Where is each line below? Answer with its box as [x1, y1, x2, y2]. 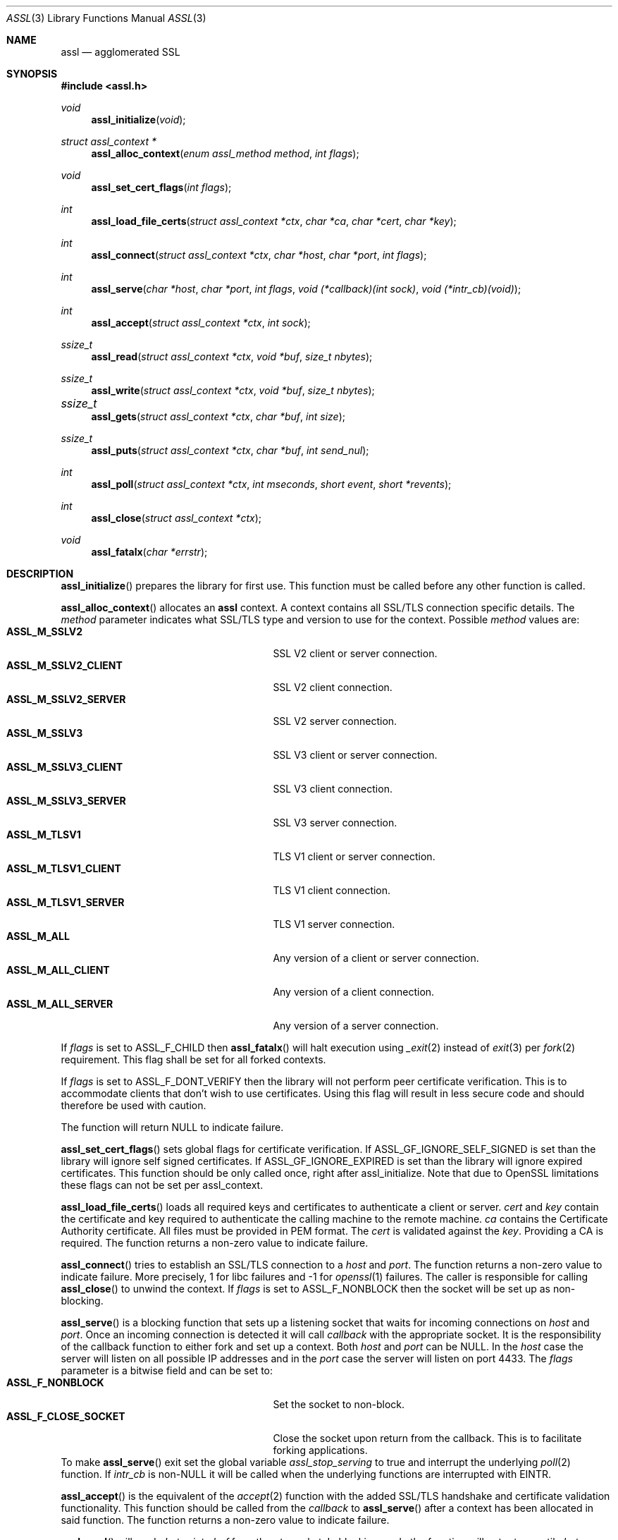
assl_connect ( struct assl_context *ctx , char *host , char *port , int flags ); [91, 249, 427, 261]
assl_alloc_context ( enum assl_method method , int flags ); [91, 147, 359, 159]
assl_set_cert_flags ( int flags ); [91, 181, 232, 193]
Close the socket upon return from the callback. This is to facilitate [273, 1432, 582, 1444]
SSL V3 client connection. [273, 783, 393, 795]
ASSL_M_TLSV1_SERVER [6, 896, 125, 908]
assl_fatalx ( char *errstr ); [91, 546, 208, 558]
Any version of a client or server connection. [273, 952, 479, 964]
